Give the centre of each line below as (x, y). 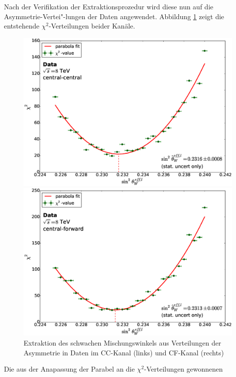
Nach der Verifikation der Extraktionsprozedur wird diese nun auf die (109, 6)
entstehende (22, 26)
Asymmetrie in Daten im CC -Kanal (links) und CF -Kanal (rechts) (124, 352)
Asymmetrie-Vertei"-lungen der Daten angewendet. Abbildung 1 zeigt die (114, 16)
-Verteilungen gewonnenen (183, 369)
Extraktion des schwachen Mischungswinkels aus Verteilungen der (122, 343)
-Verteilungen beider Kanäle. (92, 26)
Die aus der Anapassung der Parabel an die (69, 369)
